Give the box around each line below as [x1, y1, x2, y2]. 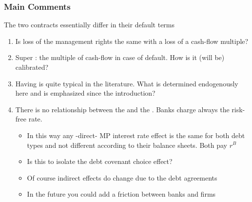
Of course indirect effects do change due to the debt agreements [27, 172, 217, 182]
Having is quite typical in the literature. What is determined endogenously [15, 78, 238, 88]
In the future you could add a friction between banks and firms [27, 189, 216, 199]
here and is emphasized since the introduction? [15, 88, 155, 98]
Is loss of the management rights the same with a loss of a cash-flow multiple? [15, 36, 249, 46]
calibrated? [15, 62, 49, 72]
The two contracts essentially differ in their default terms [4, 20, 175, 30]
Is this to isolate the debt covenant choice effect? [27, 156, 173, 166]
